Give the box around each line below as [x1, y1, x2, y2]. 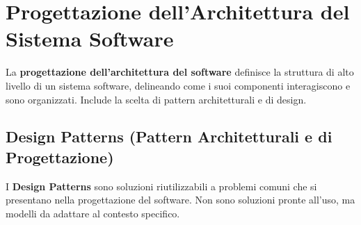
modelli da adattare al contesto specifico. [6, 206, 180, 220]
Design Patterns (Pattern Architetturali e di [6, 126, 332, 147]
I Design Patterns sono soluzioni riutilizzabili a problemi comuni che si [6, 178, 317, 193]
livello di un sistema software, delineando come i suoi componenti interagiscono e [6, 78, 351, 92]
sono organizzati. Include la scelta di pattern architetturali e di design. [6, 92, 307, 106]
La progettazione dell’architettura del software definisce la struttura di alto [6, 65, 354, 79]
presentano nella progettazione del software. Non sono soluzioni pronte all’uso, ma [6, 192, 355, 207]
